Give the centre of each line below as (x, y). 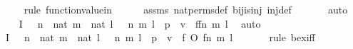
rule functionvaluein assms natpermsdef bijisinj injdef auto (186, 9)
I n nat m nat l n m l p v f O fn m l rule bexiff (160, 37)
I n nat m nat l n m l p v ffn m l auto (140, 23)
